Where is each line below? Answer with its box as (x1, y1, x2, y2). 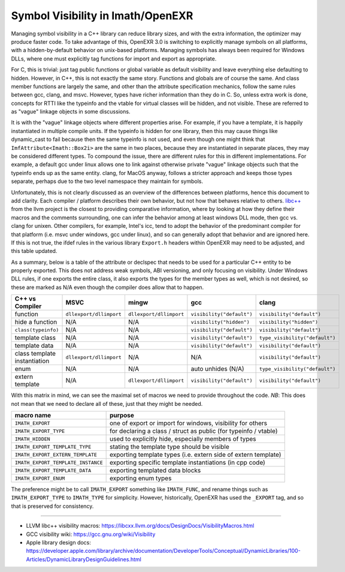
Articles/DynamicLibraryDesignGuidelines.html (26, 555, 142, 563)
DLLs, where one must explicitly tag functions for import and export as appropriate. (11, 55, 217, 62)
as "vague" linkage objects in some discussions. (11, 108, 131, 115)
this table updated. (11, 248, 57, 255)
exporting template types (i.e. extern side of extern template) (110, 450, 282, 459)
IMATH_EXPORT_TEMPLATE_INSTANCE (14, 459, 103, 466)
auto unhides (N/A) (190, 365, 245, 373)
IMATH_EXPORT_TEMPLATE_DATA (14, 467, 92, 474)
